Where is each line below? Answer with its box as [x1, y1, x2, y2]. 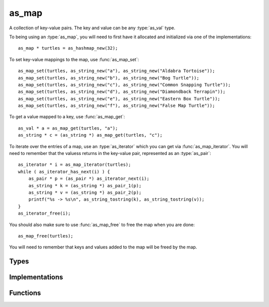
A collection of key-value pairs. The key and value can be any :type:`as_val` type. [9, 25, 175, 31]
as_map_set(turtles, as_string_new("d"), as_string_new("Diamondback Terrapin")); [18, 89, 226, 94]
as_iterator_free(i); [18, 211, 71, 216]
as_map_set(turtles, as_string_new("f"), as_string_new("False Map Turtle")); [18, 103, 215, 109]
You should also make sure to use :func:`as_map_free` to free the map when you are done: [9, 222, 195, 228]
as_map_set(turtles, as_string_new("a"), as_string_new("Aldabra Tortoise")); [18, 68, 215, 74]
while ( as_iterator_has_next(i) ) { [18, 169, 111, 174]
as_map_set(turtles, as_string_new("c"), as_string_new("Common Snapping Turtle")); [18, 82, 231, 87]
